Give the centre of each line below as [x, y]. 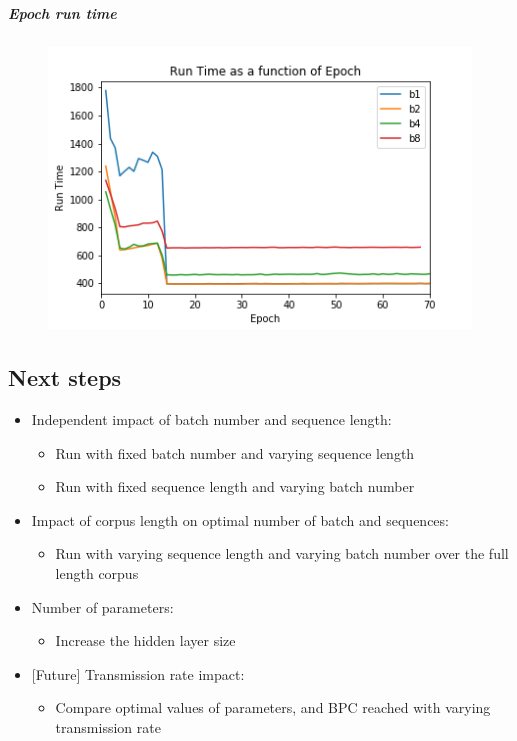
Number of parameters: [102, 606]
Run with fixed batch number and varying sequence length [235, 452]
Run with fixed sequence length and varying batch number [235, 486]
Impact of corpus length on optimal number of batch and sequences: [240, 519]
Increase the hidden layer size [145, 640]
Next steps [65, 377]
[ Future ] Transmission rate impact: [138, 673]
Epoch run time [62, 12]
